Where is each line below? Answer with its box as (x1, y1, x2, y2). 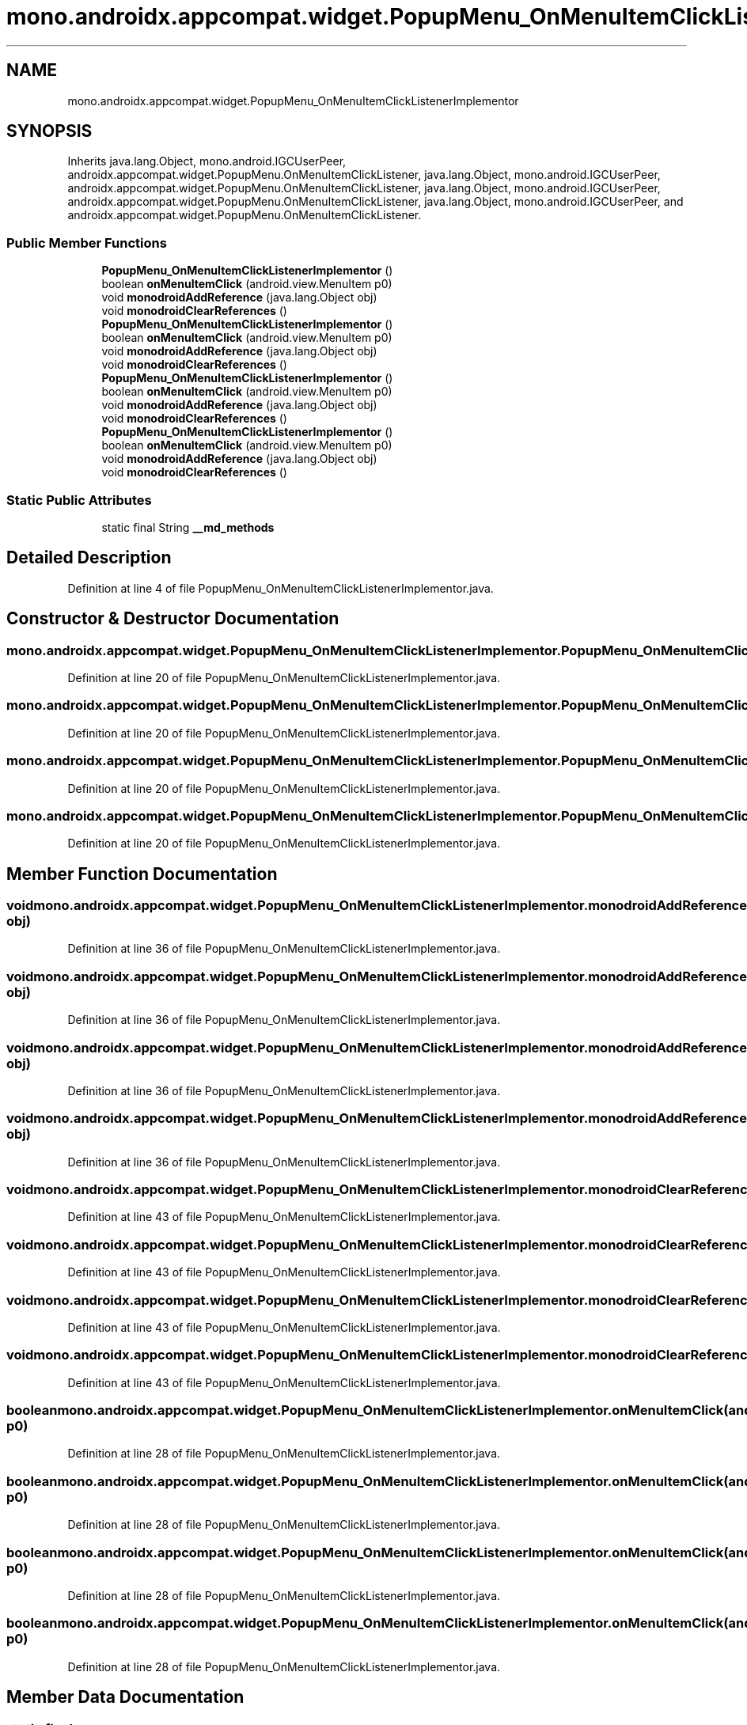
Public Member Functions (6, 234, 167, 251)
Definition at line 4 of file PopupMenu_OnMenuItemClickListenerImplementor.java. (67, 581, 494, 595)
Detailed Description (6, 548, 172, 568)
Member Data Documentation (6, 1687, 245, 1708)
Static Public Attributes (6, 491, 152, 508)
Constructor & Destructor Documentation (6, 608, 339, 629)
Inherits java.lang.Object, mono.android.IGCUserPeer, (67, 154, 347, 169)
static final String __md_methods (101, 520, 275, 534)
